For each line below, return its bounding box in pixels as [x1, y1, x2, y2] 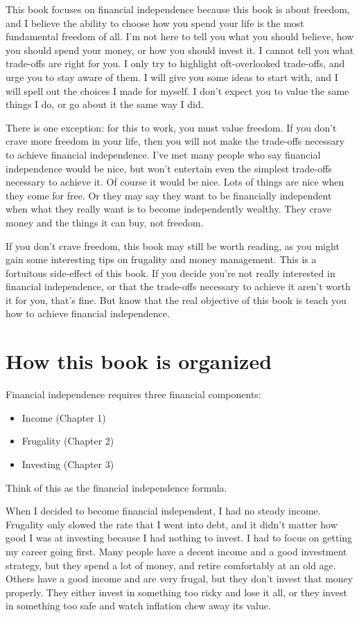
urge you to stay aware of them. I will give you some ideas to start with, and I [6, 69, 338, 84]
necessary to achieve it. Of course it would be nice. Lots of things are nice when [6, 175, 344, 189]
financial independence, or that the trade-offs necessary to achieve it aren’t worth [6, 279, 351, 294]
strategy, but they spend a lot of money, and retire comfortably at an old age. [6, 557, 336, 572]
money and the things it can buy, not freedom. [6, 215, 204, 229]
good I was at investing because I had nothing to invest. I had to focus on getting [6, 530, 353, 545]
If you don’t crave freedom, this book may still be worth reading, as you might [6, 238, 340, 253]
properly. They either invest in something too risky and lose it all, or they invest [6, 584, 347, 599]
